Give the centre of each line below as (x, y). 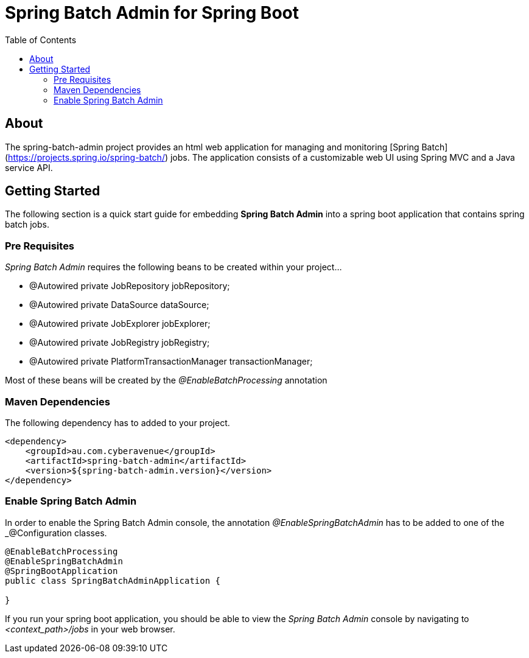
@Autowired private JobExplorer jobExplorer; (120, 324)
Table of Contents (41, 40)
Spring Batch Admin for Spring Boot (152, 13)
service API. (29, 167)
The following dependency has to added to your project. (117, 422)
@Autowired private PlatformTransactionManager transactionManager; (171, 362)
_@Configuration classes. (56, 533)
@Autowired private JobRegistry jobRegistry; (120, 343)
